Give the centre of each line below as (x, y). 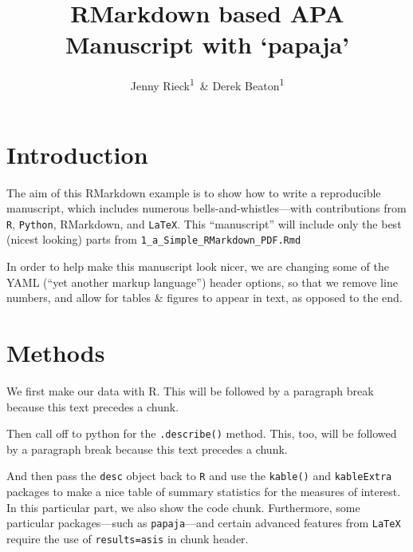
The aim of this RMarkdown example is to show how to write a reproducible (194, 192)
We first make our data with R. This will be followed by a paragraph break (190, 390)
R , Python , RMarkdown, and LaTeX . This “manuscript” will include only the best (204, 223)
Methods (56, 352)
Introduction (77, 154)
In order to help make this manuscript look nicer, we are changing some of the (198, 266)
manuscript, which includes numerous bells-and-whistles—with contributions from (206, 208)
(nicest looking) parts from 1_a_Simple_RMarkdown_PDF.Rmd (154, 239)
